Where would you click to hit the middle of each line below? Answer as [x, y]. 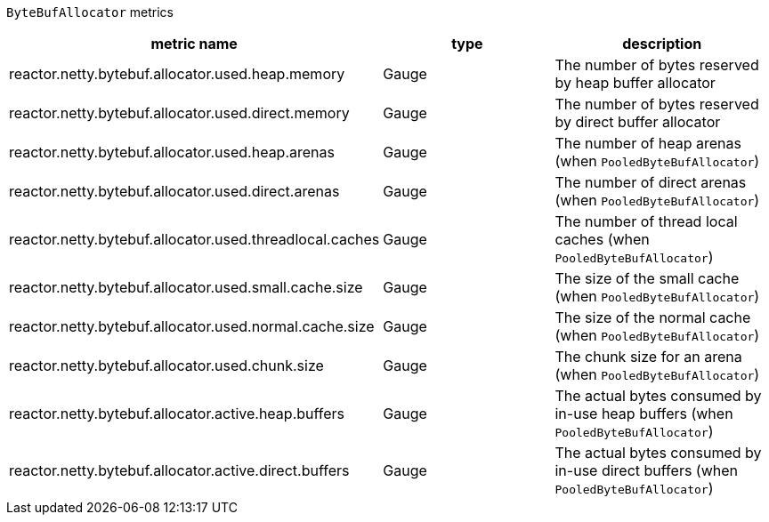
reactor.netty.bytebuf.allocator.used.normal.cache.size [192, 326]
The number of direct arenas [651, 182]
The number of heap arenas [648, 143]
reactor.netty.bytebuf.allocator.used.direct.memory [179, 113]
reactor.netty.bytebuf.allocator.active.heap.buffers [177, 414]
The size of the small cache [647, 278]
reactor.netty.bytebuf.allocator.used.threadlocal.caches [194, 239]
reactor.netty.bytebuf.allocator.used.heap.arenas [172, 152]
